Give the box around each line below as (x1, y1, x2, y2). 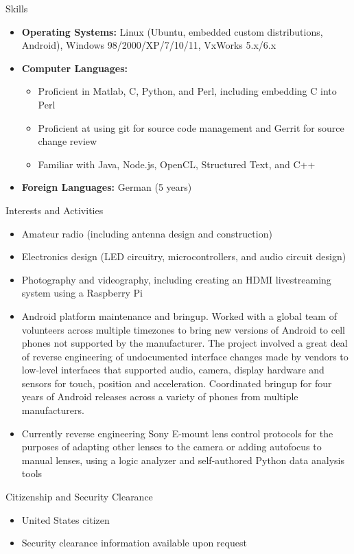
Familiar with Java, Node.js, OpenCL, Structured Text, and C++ (38, 157, 316, 171)
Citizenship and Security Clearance (5, 489, 153, 504)
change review (38, 134, 97, 148)
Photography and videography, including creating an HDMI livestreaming (21, 272, 331, 286)
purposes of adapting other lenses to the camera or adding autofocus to (21, 439, 322, 454)
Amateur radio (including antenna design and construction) (21, 226, 272, 240)
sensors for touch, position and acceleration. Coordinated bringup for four (21, 376, 332, 390)
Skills (5, 1, 28, 15)
